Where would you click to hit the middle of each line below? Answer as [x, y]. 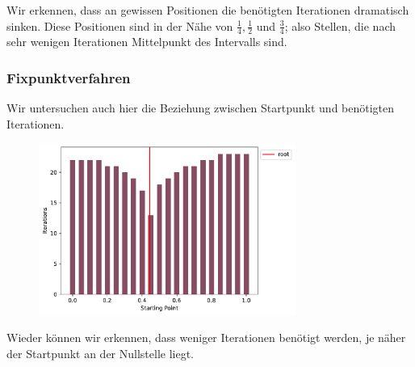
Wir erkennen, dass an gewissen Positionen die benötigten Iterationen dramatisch [208, 10]
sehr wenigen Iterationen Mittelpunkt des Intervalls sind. [147, 42]
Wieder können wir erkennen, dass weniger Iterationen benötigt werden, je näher [206, 337]
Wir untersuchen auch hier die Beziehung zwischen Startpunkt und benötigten [201, 108]
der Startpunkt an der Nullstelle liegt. [101, 353]
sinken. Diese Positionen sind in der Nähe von [120, 25]
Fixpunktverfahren [69, 77]
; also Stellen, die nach [340, 25]
